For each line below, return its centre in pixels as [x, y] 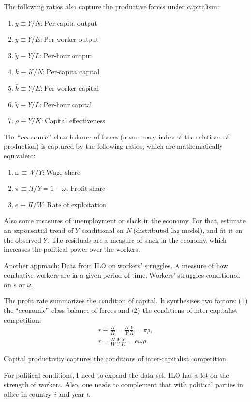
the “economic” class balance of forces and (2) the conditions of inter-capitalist [121, 310]
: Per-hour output [66, 55]
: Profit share [86, 188]
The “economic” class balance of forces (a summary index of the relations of [117, 136]
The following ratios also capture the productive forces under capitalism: [111, 6]
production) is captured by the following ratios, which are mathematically [113, 146]
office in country [28, 394]
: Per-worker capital [70, 87]
